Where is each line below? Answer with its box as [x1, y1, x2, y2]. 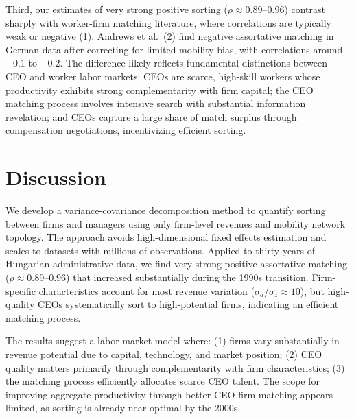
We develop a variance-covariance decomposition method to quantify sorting [5, 203, 326, 217]
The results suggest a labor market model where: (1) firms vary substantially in [5, 333, 340, 348]
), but [300, 283, 324, 298]
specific [5, 283, 36, 298]
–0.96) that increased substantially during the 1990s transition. [44, 270, 309, 285]
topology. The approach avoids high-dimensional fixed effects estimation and [5, 230, 327, 244]
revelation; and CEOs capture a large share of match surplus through [5, 109, 297, 123]
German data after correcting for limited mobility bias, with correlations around [5, 42, 343, 56]
